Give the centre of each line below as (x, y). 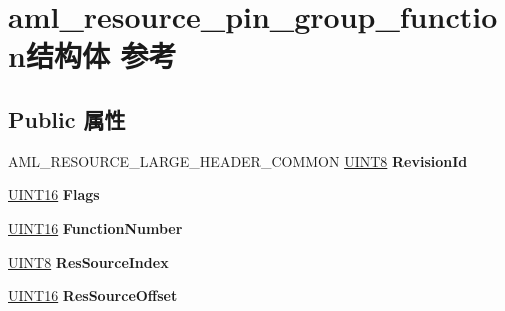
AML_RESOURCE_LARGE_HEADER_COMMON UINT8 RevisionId (238, 160)
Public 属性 (67, 118)
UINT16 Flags (54, 194)
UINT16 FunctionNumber (95, 227)
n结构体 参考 (92, 55)
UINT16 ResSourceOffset (93, 295)
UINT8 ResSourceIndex (88, 261)
